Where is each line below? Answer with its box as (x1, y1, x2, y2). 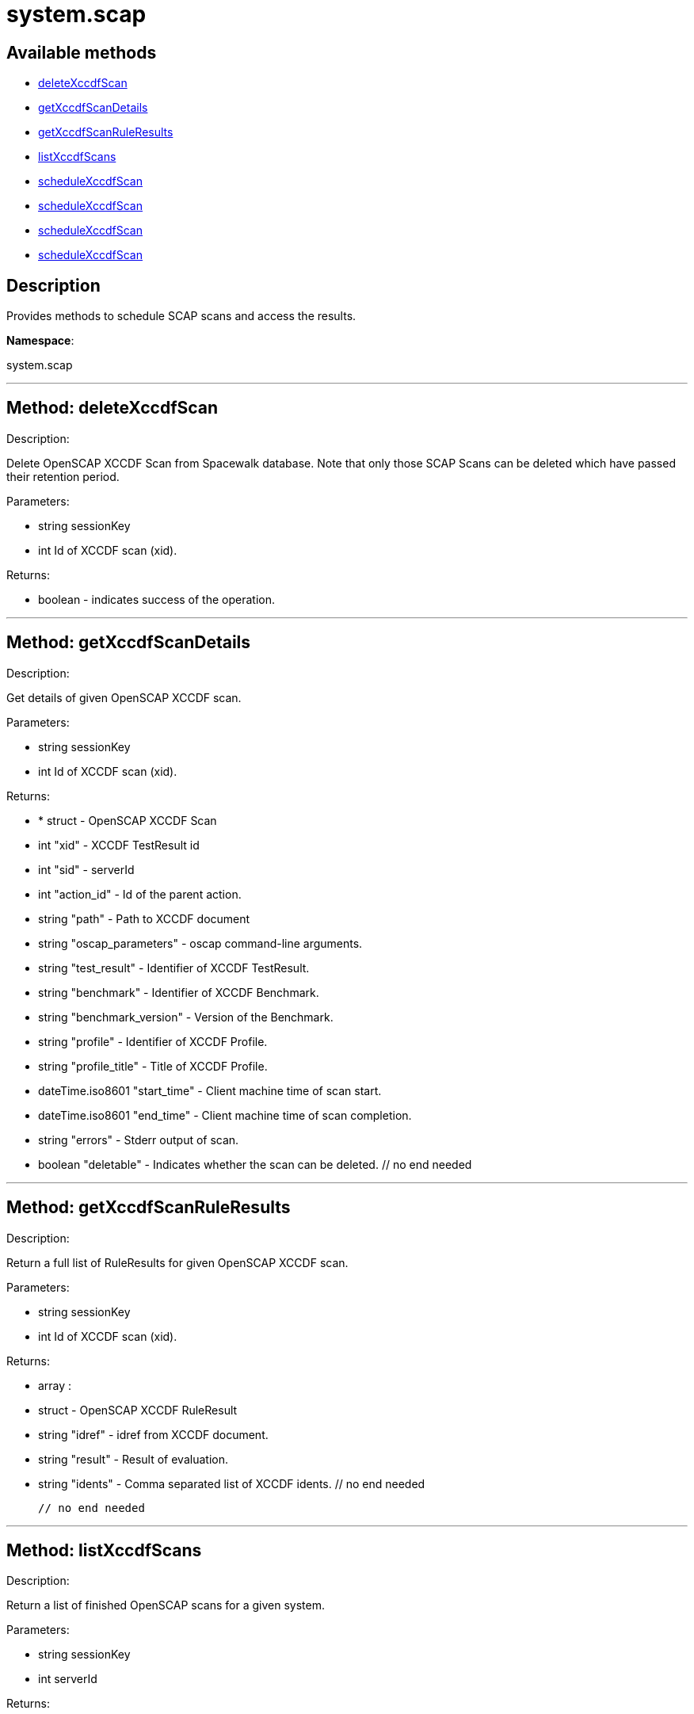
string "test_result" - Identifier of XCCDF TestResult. (38, 960, 310, 975)
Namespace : (6, 334, 74, 348)
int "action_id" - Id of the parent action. (38, 887, 242, 901)
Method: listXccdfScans (6, 1540, 202, 1560)
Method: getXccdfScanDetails (6, 632, 251, 653)
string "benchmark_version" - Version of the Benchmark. (38, 1010, 334, 1024)
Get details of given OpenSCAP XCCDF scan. (6, 690, 242, 704)
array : (38, 1378, 72, 1392)
